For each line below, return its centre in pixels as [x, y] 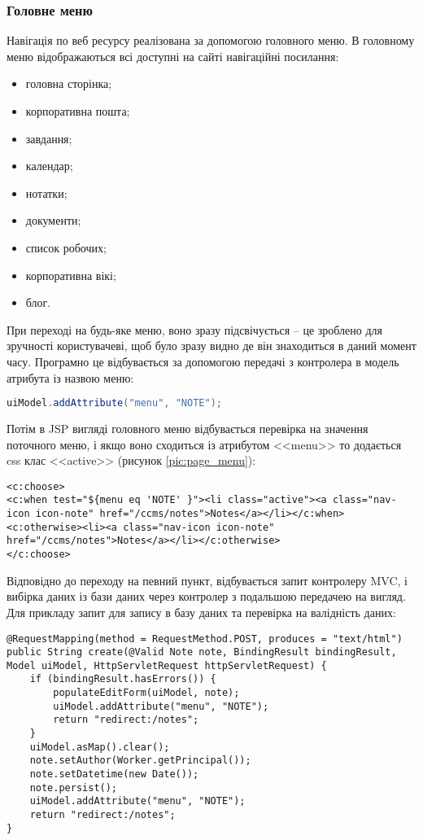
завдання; [49, 138]
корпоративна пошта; [78, 111]
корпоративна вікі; [71, 275]
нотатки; [46, 192]
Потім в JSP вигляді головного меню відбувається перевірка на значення [188, 428]
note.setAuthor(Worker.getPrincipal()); [140, 761]
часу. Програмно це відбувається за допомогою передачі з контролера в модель [203, 361]
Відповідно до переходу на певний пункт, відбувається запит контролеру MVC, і [207, 580]
